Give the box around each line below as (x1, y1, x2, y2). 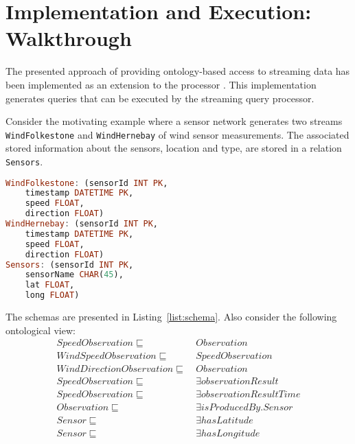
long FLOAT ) (25, 290, 80, 301)
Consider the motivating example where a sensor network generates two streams (5, 114, 343, 128)
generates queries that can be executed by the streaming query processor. (5, 91, 314, 105)
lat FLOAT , (25, 280, 75, 290)
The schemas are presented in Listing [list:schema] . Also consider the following (5, 309, 337, 324)
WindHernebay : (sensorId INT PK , (5, 219, 158, 229)
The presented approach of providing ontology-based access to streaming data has (5, 64, 350, 78)
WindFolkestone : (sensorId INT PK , (5, 178, 168, 188)
